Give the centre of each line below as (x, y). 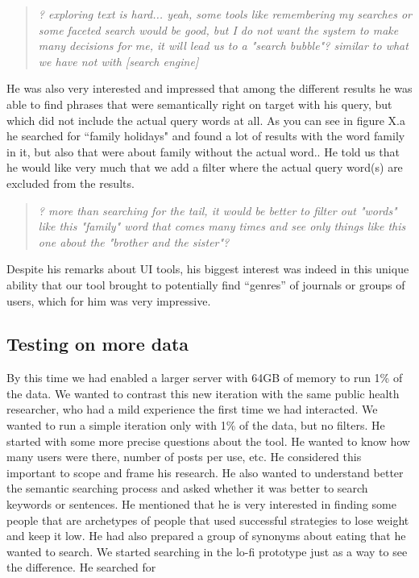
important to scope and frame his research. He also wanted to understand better (205, 472)
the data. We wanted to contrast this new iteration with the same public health (203, 393)
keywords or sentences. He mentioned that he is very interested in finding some (201, 504)
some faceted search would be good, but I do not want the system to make (218, 29)
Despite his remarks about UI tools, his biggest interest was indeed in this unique (208, 269)
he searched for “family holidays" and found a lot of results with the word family (206, 136)
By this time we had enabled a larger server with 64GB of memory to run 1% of (205, 378)
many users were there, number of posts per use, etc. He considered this (184, 457)
